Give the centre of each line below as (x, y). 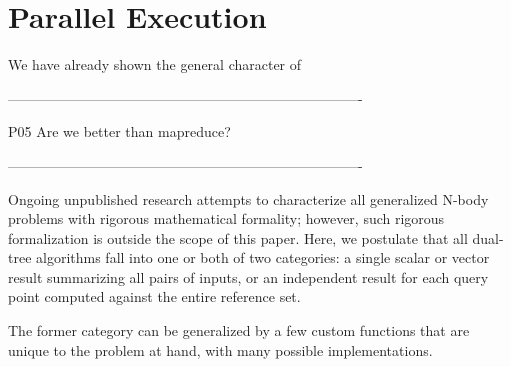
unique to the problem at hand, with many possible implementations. (220, 349)
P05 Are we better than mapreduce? (119, 131)
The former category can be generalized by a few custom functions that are (239, 330)
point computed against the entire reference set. (154, 296)
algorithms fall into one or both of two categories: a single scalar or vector (263, 257)
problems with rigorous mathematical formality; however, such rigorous (226, 218)
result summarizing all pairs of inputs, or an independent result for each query (248, 276)
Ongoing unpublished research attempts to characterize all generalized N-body (248, 198)
